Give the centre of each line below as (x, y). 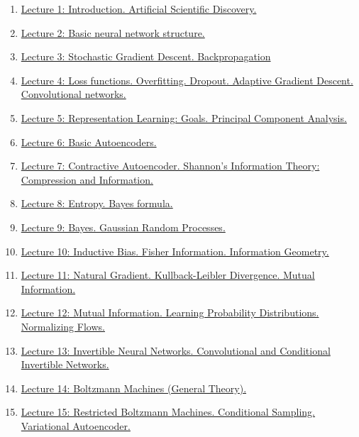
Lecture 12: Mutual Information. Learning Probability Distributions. (170, 312)
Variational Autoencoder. (76, 425)
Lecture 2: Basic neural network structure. (113, 32)
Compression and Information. (87, 179)
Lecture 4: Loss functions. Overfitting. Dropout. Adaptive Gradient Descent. (187, 80)
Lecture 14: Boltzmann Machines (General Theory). (134, 388)
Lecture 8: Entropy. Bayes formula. (97, 203)
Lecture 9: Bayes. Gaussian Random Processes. (123, 227)
